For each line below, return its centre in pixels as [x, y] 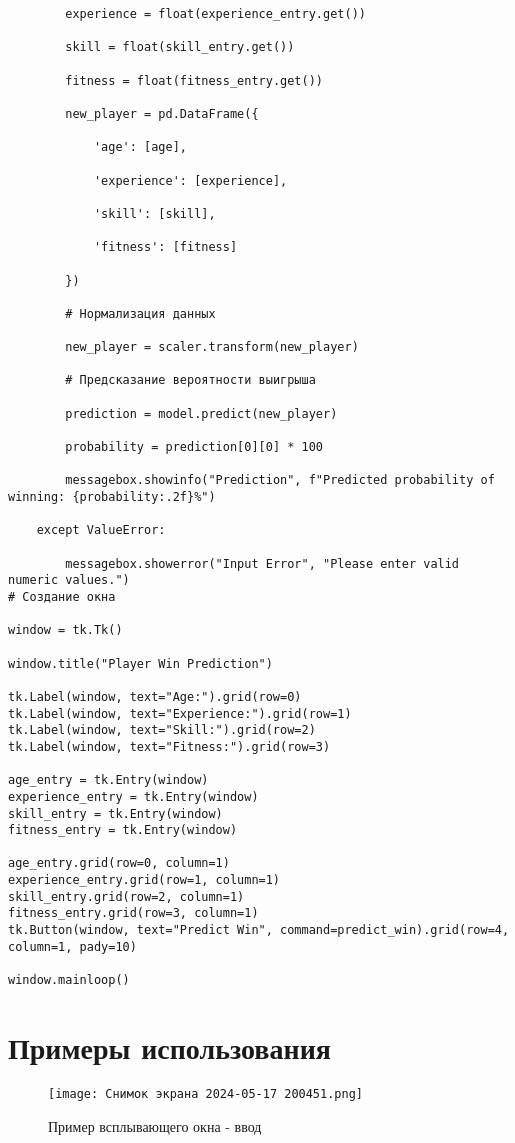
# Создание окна [62, 596]
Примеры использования [169, 1046]
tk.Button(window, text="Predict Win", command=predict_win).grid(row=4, [259, 930]
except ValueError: [101, 530]
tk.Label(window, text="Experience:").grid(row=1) [180, 713]
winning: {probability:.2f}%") [112, 497]
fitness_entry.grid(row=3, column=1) [133, 913]
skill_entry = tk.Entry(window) [115, 813]
